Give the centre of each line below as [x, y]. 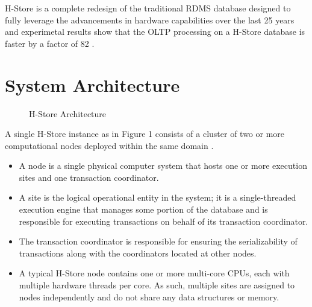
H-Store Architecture [68, 113]
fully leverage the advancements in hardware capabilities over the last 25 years [150, 20]
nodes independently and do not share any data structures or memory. [149, 296]
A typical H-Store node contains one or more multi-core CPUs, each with [154, 273]
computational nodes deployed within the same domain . [109, 145]
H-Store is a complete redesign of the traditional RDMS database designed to [148, 8]
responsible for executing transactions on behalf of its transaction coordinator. [164, 221]
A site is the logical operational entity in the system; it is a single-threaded [158, 197]
